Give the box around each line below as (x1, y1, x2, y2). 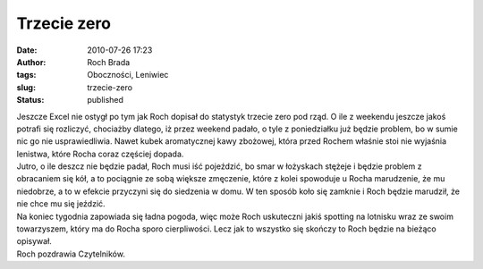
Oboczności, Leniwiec (87, 70, 169, 80)
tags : (16, 70, 37, 80)
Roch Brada (87, 56, 131, 67)
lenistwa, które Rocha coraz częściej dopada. (16, 148, 184, 159)
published (87, 95, 124, 105)
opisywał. (16, 236, 53, 247)
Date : (16, 45, 38, 55)
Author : (16, 56, 47, 67)
